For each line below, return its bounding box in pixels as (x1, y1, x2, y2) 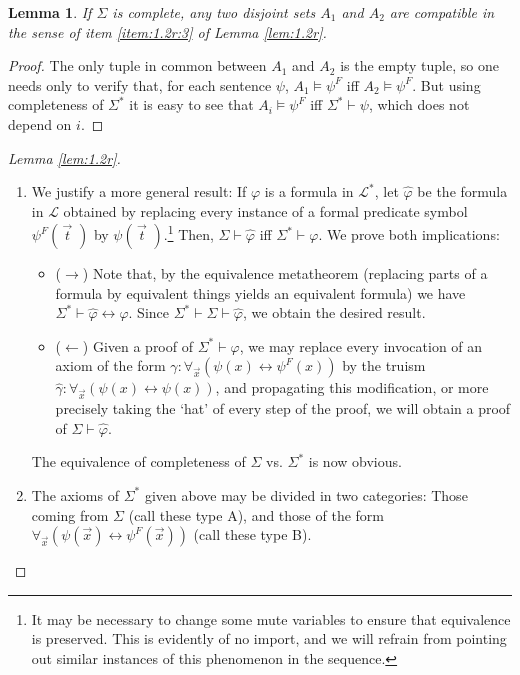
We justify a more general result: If (31, 181, 247, 202)
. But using (412, 74, 481, 95)
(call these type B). (193, 524, 312, 545)
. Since (128, 302, 170, 323)
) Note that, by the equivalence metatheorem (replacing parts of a (82, 263, 488, 283)
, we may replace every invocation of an (239, 335, 483, 356)
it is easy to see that (129, 94, 254, 115)
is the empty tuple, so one (340, 55, 499, 76)
